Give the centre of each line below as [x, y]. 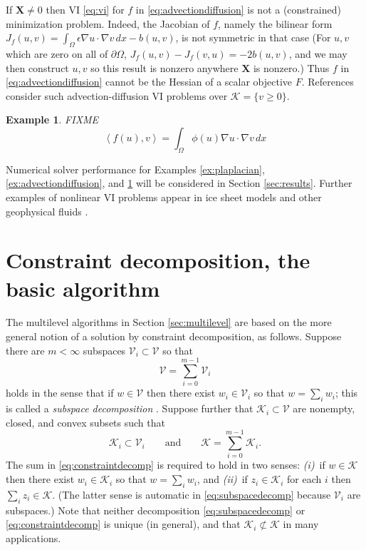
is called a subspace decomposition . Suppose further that [130, 408]
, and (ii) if [222, 479]
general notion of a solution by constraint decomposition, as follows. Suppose [174, 336]
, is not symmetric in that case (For [253, 37]
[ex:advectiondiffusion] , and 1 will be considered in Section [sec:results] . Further [179, 183]
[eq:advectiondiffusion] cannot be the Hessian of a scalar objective [149, 82]
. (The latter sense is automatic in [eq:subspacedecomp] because [192, 494]
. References [328, 82]
